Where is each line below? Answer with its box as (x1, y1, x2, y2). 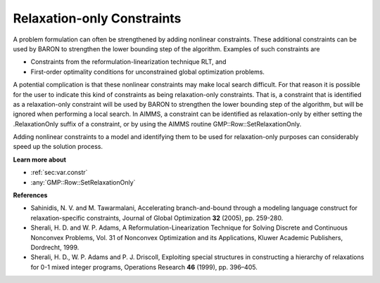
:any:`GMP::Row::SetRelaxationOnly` (30, 178, 136, 186)
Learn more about (13, 155, 67, 164)
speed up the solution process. (13, 143, 103, 151)
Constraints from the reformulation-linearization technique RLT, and (30, 58, 227, 66)
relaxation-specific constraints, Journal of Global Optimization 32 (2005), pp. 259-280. (30, 213, 284, 222)
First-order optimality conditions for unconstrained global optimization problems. (30, 67, 265, 76)
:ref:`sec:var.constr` (30, 169, 88, 177)
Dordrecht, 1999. (30, 243, 80, 251)
